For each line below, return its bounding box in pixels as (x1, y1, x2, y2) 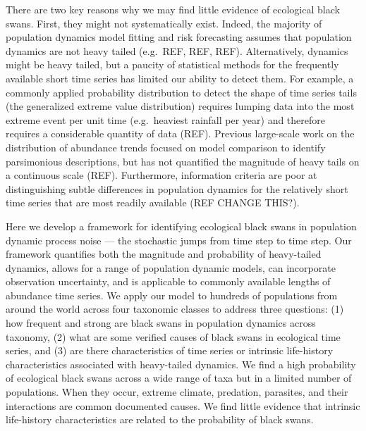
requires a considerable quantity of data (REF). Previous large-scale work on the (6, 126, 355, 141)
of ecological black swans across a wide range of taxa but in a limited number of (6, 370, 352, 385)
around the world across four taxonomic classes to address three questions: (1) (6, 301, 344, 316)
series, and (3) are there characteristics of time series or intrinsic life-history (6, 343, 334, 358)
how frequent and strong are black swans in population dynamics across (6, 316, 316, 330)
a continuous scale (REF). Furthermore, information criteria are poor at (6, 168, 317, 182)
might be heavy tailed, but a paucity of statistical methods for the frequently (6, 57, 339, 72)
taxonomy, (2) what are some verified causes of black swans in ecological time (6, 329, 341, 344)
